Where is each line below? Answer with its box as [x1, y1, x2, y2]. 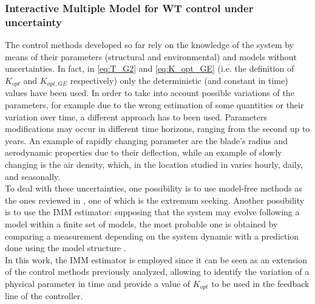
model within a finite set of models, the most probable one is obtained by [5, 217, 278, 230]
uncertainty [5, 14, 62, 29]
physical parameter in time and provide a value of [5, 277, 191, 289]
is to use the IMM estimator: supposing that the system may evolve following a [5, 206, 300, 218]
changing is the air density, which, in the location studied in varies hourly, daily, [5, 157, 303, 170]
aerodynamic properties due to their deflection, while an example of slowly [5, 146, 282, 159]
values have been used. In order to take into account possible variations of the [5, 86, 294, 99]
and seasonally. [5, 170, 61, 182]
